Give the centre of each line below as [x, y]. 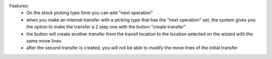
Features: [19, 6]
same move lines [44, 40]
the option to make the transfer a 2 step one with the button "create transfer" [106, 27]
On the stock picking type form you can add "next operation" [90, 13]
